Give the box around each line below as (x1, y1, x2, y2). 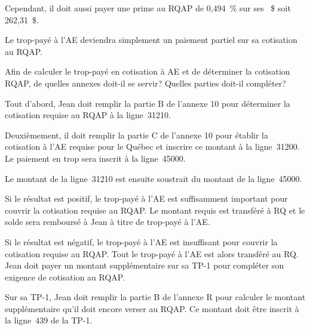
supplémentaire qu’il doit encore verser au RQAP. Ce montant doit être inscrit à (5, 302, 299, 314)
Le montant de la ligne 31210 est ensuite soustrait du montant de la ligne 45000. (5, 172, 302, 184)
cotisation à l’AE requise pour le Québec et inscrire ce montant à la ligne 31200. (5, 140, 300, 153)
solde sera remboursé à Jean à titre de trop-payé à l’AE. (5, 215, 210, 228)
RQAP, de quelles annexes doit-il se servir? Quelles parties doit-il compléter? (5, 76, 286, 89)
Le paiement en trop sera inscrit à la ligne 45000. (5, 152, 186, 164)
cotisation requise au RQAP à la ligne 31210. (5, 109, 171, 121)
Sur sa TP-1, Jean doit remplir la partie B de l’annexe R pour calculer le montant (5, 291, 306, 303)
